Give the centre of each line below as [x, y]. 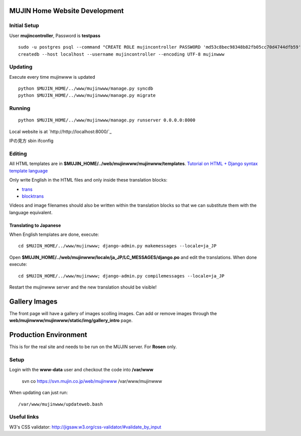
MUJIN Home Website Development [66, 11]
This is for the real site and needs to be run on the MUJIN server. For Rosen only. [93, 347]
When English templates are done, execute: [54, 235]
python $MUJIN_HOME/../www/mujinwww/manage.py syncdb [86, 89]
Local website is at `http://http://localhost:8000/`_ [60, 131]
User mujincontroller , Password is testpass [55, 36]
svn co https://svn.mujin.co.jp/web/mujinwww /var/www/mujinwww [92, 381]
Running [20, 108]
